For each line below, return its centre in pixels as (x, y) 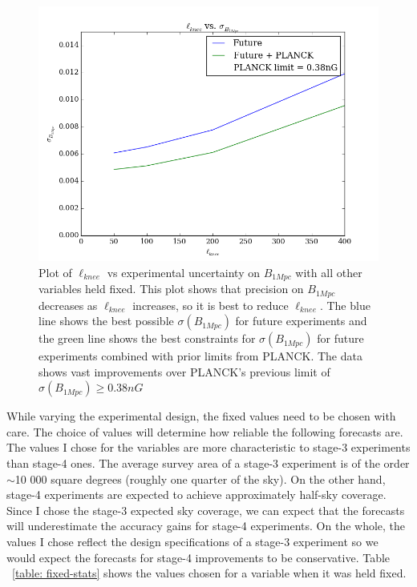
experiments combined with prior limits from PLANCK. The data (200, 356)
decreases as (68, 305)
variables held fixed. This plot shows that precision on (171, 289)
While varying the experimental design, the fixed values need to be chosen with (201, 416)
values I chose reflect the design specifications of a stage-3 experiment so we (192, 542)
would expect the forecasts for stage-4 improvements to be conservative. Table (198, 557)
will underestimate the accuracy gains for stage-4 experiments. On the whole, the (206, 526)
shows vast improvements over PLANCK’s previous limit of (184, 371)
